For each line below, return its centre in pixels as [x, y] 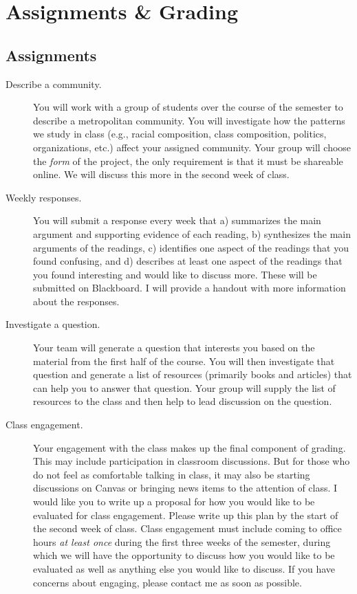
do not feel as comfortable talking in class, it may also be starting [172, 474]
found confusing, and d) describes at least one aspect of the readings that [188, 261]
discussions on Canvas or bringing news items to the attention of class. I [185, 488]
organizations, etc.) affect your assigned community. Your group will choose [192, 147]
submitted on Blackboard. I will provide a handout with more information [190, 288]
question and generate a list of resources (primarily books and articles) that [193, 374]
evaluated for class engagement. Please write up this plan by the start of [186, 515]
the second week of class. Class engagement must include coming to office [187, 528]
